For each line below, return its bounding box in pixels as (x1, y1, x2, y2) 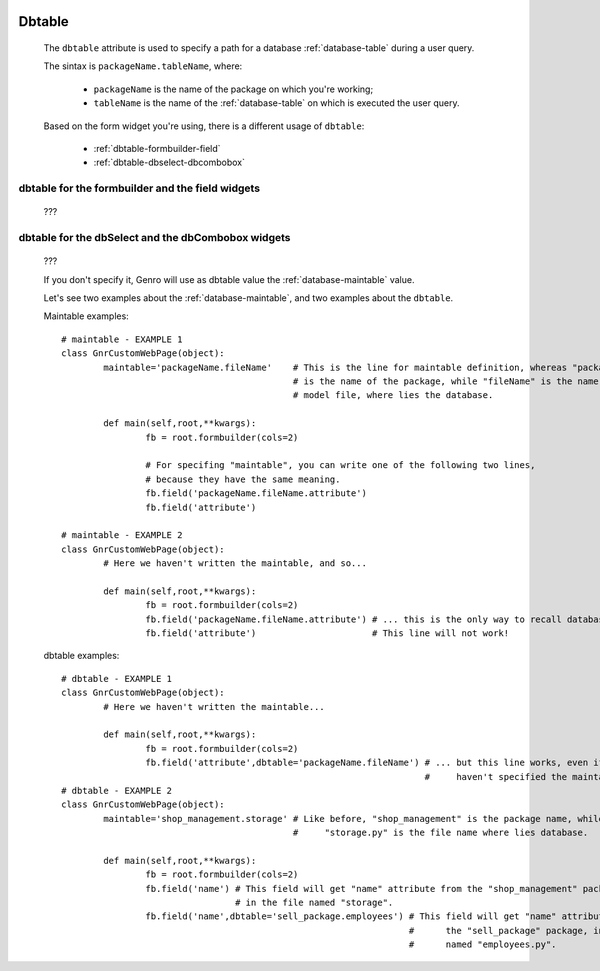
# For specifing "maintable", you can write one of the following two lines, (145, 460, 536, 471)
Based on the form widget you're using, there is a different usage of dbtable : (43, 120, 365, 132)
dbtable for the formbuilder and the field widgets (18, 181, 260, 195)
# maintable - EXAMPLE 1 (61, 333, 183, 345)
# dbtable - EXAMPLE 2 (61, 785, 173, 796)
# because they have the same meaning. (145, 473, 341, 485)
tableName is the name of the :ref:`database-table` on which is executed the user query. (93, 97, 460, 109)
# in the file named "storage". (235, 897, 394, 909)
